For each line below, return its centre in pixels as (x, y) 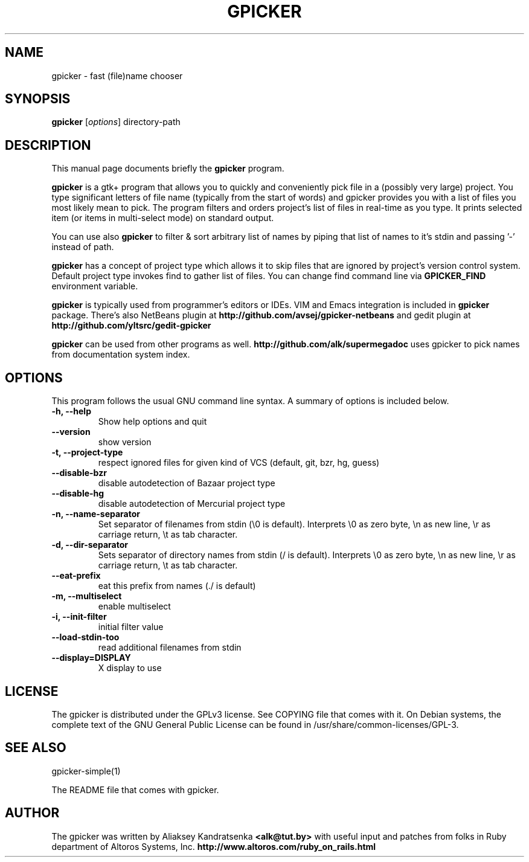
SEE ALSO (36, 748)
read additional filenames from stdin (170, 648)
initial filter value (131, 627)
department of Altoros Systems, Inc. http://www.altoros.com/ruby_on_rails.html (214, 846)
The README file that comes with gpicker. (135, 790)
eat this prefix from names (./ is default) (177, 586)
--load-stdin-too (85, 637)
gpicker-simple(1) (86, 771)
